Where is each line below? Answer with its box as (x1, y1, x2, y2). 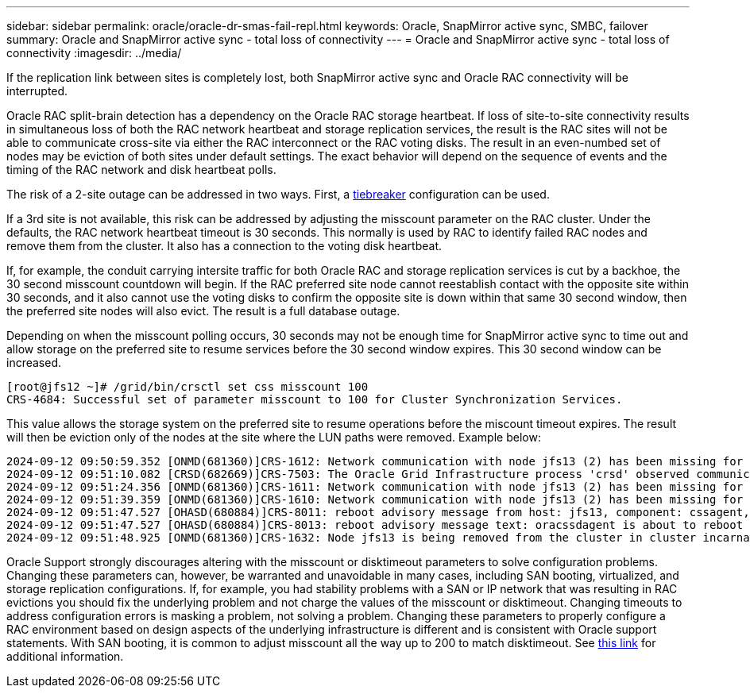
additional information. (6, 650, 124, 663)
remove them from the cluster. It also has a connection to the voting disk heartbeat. (6, 239, 443, 253)
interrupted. (6, 84, 68, 98)
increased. (6, 356, 62, 369)
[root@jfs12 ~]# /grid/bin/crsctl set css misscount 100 (6, 380, 369, 393)
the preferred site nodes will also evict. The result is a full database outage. (6, 304, 400, 318)
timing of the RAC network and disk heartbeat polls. (6, 163, 276, 176)
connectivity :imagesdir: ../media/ (6, 46, 182, 60)
